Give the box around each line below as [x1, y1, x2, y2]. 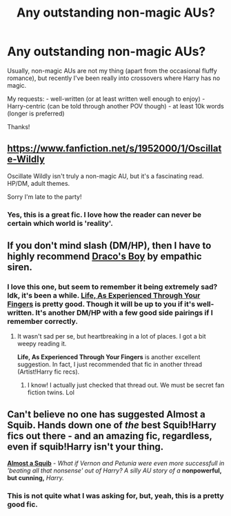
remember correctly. [7, 316, 78, 326]
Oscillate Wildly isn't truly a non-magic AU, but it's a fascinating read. [7, 171, 204, 180]
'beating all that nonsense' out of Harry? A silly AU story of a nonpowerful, [7, 466, 222, 475]
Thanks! [7, 122, 30, 131]
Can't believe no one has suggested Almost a [7, 408, 205, 420]
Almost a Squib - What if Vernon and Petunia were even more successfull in [7, 459, 225, 468]
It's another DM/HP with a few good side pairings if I [35, 307, 213, 317]
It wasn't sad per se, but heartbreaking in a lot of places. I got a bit [17, 332, 206, 341]
